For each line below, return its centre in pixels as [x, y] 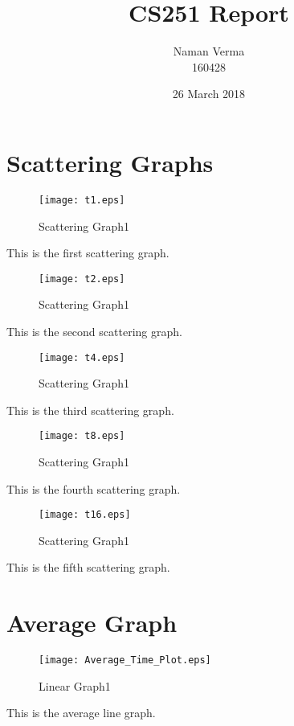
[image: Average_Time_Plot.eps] [125, 660]
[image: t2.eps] [82, 279]
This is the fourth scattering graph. [94, 488]
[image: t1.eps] [82, 200]
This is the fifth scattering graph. [88, 567]
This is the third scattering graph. [90, 410]
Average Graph [92, 623]
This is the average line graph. [81, 713]
